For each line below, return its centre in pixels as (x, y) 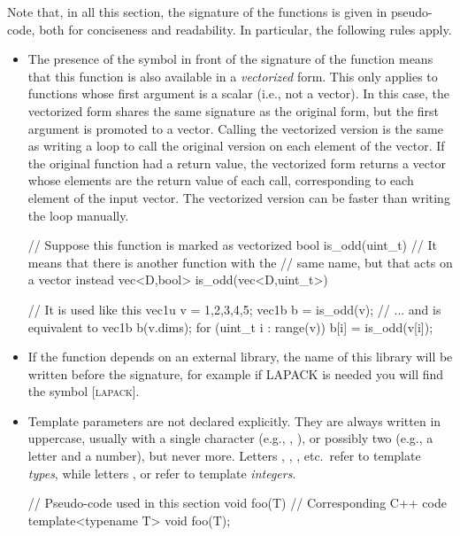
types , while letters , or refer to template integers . (162, 473)
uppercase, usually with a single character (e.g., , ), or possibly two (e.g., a (230, 438)
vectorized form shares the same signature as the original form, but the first (234, 110)
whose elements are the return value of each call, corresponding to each (221, 180)
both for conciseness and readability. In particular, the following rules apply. (245, 29)
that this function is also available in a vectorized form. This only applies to (233, 76)
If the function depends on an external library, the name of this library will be (240, 357)
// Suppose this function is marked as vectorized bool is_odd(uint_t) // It (232, 245)
